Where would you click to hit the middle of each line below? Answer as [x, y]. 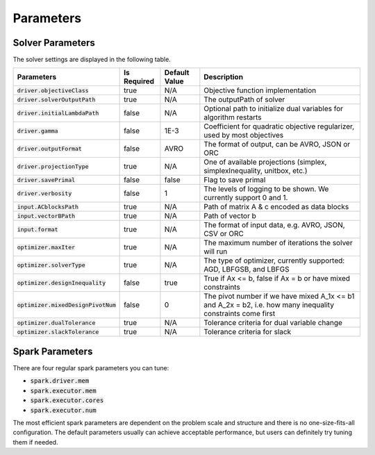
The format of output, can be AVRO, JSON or [277, 144]
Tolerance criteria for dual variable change [273, 323]
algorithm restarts [233, 117]
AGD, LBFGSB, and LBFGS [247, 270]
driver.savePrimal [46, 180]
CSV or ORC [224, 234]
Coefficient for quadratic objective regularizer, [279, 126]
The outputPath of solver [244, 99]
